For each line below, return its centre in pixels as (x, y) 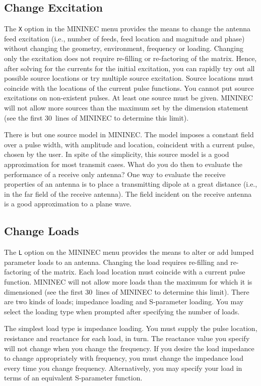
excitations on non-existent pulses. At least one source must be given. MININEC (128, 98)
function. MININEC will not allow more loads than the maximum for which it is (128, 282)
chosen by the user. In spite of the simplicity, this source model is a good (117, 154)
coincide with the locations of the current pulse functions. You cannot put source (129, 88)
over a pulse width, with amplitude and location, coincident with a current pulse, (129, 144)
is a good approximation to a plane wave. (68, 204)
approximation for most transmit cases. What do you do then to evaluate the (123, 164)
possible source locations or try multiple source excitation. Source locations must (129, 78)
